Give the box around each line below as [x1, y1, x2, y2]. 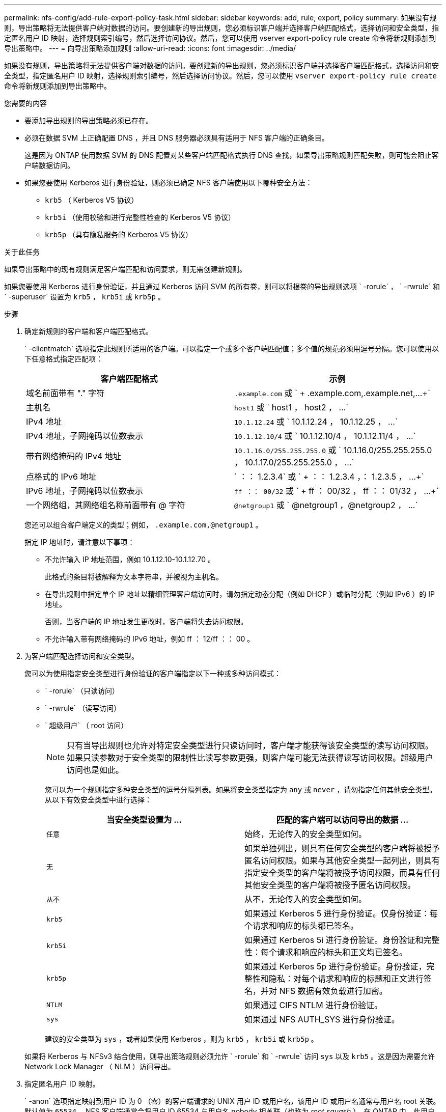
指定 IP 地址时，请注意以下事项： [24, 538, 135, 546]
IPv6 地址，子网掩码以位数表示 [26, 486, 143, 496]
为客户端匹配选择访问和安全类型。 [24, 652, 138, 660]
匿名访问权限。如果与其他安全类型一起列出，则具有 [244, 855, 440, 866]
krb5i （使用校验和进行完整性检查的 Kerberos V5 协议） [45, 213, 235, 221]
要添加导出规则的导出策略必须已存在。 [24, 116, 153, 125]
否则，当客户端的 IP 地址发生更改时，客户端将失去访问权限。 [45, 617, 248, 626]
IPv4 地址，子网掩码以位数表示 [26, 431, 144, 441]
